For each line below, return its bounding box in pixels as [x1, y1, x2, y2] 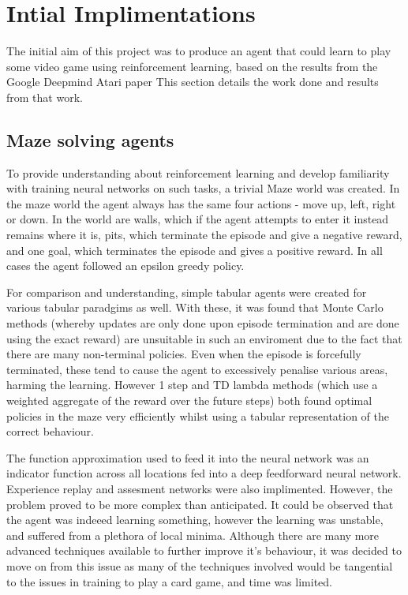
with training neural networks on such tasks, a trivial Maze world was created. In [6, 180, 400, 196]
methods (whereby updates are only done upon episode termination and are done [6, 315, 399, 331]
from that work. [6, 88, 83, 105]
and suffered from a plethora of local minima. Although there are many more [6, 526, 380, 543]
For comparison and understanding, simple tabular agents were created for [6, 283, 367, 300]
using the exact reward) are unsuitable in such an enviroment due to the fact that [6, 330, 402, 346]
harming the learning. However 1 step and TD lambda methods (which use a [6, 376, 378, 393]
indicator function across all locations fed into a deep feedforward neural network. [6, 465, 402, 481]
